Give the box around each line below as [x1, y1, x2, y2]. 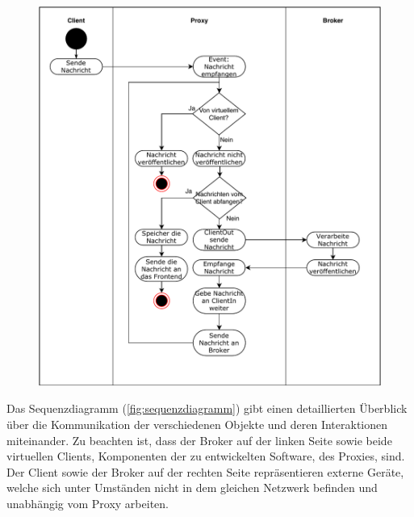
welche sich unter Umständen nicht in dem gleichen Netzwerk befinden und [6, 479, 378, 496]
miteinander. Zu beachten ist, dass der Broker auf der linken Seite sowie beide [6, 431, 392, 448]
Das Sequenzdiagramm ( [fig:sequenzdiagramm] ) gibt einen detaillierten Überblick [6, 400, 408, 417]
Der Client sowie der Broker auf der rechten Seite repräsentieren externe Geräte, [6, 463, 404, 480]
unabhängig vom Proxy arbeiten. [6, 495, 169, 512]
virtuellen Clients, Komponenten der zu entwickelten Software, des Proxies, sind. [6, 448, 405, 464]
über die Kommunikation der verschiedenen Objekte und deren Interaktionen [6, 416, 388, 433]
